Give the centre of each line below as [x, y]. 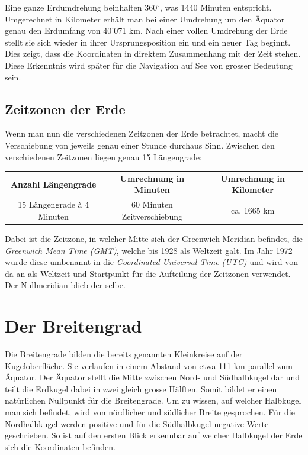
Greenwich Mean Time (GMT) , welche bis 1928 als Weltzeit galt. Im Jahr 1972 [149, 250]
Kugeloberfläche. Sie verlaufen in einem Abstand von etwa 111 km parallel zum [149, 365]
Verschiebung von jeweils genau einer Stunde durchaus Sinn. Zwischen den [140, 145]
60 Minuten [152, 204]
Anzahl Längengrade [53, 184]
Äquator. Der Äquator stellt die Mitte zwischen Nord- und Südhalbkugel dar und [152, 377]
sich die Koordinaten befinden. [60, 446]
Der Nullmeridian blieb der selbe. [65, 285]
